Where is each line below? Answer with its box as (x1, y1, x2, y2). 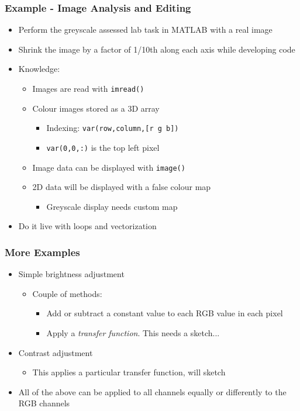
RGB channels (18, 397, 70, 409)
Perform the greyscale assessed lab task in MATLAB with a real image (18, 23, 273, 36)
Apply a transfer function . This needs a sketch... (46, 327, 220, 339)
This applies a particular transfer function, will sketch (32, 366, 226, 378)
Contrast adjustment (18, 346, 93, 358)
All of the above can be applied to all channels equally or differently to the (18, 385, 287, 398)
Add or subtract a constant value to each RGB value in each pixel (46, 307, 283, 319)
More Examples (5, 244, 80, 259)
